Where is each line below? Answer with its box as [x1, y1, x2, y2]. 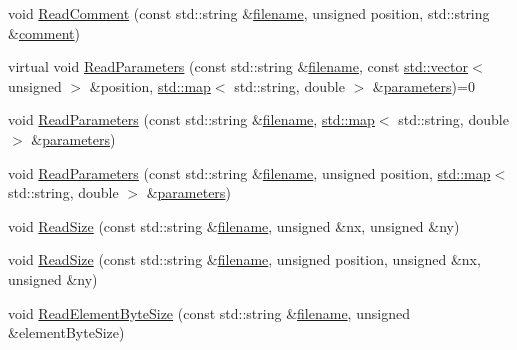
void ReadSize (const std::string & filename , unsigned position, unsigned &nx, [8, 249, 481, 270]
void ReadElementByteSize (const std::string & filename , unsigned [8, 302, 410, 323]
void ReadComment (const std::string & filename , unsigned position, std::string [8, 3, 490, 23]
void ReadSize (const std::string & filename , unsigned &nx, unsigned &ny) [8, 215, 460, 236]
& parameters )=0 [372, 75, 475, 96]
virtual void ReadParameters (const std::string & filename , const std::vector [8, 56, 468, 77]
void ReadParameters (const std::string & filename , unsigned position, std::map [8, 162, 491, 183]
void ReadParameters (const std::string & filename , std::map [8, 109, 375, 130]
